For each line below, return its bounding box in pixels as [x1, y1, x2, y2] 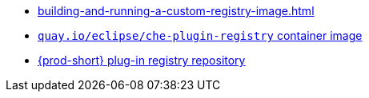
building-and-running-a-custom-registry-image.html [38, 4, 315, 18]
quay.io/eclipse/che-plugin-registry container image [38, 29, 363, 42]
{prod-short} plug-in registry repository [38, 53, 246, 67]
